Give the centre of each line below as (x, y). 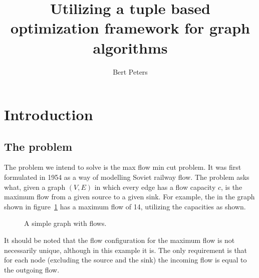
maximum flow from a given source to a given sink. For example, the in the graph (129, 197)
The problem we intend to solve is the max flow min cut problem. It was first (123, 167)
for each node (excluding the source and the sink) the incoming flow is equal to (125, 260)
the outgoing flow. (32, 269)
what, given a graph (35, 187)
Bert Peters (130, 71)
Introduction (49, 114)
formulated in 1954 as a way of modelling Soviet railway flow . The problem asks (127, 177)
